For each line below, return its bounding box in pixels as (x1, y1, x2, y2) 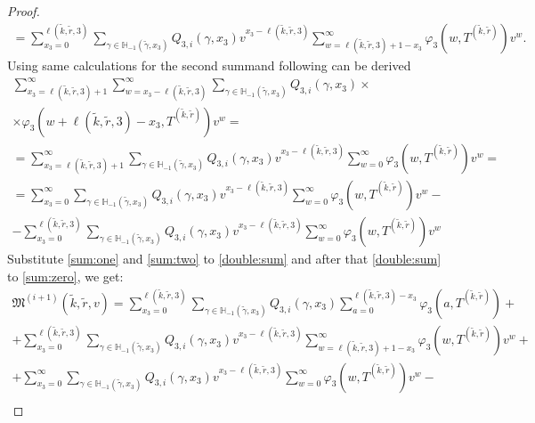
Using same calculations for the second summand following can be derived (7, 56, 411, 75)
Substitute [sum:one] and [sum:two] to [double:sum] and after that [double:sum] (7, 249, 442, 268)
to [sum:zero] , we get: (7, 266, 124, 285)
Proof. (7, 2, 40, 20)
